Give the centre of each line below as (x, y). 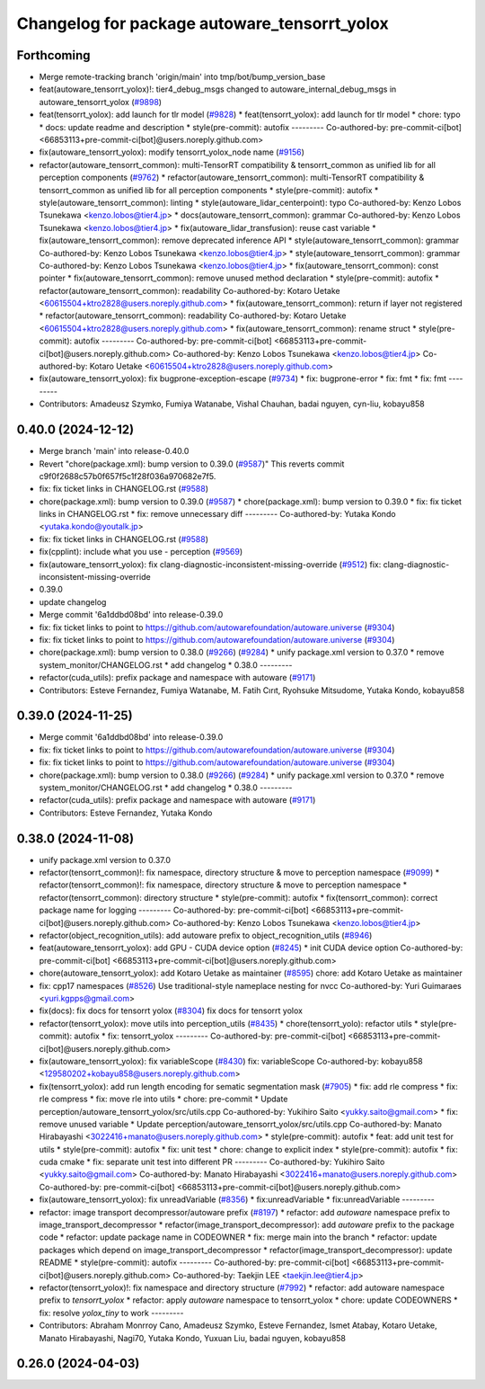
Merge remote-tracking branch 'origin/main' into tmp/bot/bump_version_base (182, 77)
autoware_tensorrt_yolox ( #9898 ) (100, 102)
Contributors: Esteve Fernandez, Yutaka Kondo (126, 813)
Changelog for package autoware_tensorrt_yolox (203, 23)
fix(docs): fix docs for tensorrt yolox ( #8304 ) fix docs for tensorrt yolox (171, 1011)
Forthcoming (53, 55)
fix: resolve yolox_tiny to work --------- (111, 1313)
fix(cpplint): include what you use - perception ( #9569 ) (141, 552)
